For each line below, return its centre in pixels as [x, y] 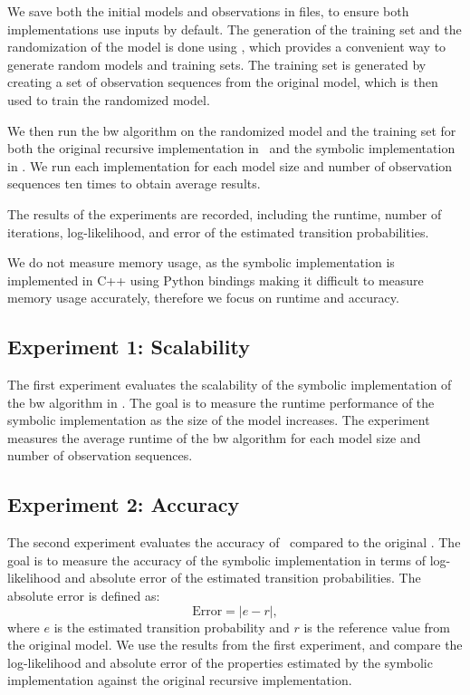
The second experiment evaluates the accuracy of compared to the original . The [234, 542]
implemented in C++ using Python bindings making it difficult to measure [216, 280]
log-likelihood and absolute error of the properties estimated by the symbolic [220, 662]
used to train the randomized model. [109, 99]
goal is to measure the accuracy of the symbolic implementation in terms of [216, 560]
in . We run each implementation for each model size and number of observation [230, 165]
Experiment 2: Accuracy [124, 504]
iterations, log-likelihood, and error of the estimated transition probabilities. [218, 232]
